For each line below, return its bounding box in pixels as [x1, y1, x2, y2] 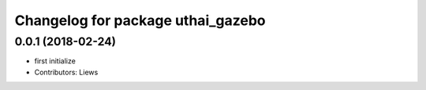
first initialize [34, 56, 77, 66]
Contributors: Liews [34, 67, 99, 77]
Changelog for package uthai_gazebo [14, 12, 266, 29]
